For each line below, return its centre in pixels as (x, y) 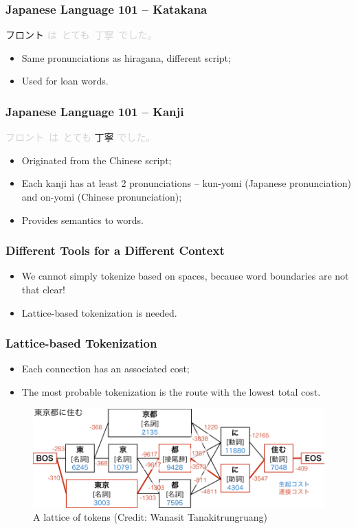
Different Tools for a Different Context (115, 250)
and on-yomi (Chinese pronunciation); (102, 196)
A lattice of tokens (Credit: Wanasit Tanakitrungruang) (150, 517)
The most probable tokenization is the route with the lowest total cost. (171, 392)
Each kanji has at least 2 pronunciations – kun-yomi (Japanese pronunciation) (186, 183)
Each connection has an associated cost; (105, 369)
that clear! (43, 289)
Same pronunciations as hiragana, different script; (126, 57)
